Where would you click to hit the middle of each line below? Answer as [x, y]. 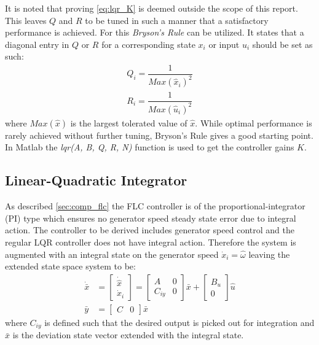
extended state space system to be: [70, 266]
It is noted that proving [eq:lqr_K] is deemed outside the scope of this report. [152, 8]
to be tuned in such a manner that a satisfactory [177, 20]
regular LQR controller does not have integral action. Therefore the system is [151, 242]
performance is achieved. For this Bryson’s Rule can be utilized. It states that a [155, 32]
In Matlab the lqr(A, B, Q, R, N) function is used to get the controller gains [150, 147]
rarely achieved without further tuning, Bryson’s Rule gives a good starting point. [159, 135]
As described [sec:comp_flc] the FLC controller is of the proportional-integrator [155, 206]
